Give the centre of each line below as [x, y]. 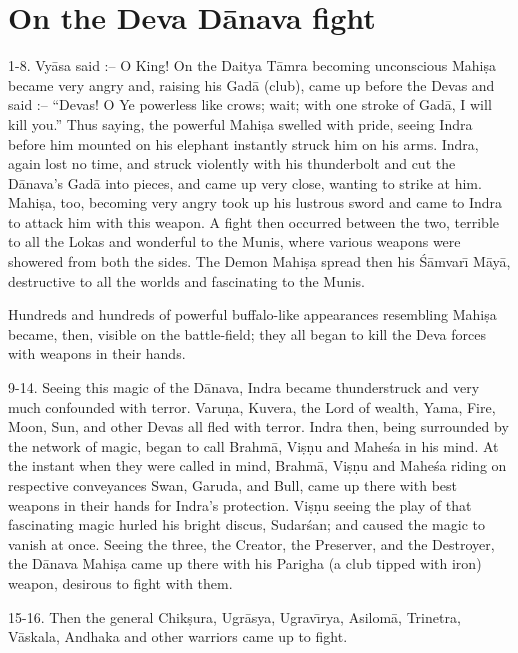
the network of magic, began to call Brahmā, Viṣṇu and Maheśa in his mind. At [253, 445]
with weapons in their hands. [97, 353]
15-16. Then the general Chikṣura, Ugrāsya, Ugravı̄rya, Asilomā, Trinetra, [234, 616]
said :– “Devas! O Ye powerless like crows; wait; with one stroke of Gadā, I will [250, 104]
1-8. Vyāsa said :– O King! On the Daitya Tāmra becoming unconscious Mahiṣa [252, 65]
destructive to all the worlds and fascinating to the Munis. [187, 280]
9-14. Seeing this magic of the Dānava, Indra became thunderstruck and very [244, 387]
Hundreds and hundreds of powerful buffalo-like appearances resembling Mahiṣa [252, 314]
